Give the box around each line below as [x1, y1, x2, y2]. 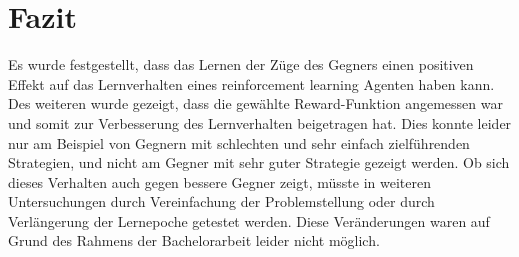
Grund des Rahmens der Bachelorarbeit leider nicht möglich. [8, 230, 380, 251]
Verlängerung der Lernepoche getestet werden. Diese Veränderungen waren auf [8, 210, 490, 231]
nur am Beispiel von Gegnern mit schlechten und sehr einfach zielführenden [8, 132, 470, 153]
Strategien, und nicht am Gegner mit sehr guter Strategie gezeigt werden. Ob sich [8, 152, 510, 173]
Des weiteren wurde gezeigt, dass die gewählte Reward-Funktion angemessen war [8, 93, 503, 114]
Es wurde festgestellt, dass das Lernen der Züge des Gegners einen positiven [8, 54, 474, 75]
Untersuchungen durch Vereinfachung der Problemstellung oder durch [8, 191, 435, 212]
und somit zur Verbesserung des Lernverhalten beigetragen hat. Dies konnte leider [8, 112, 512, 133]
